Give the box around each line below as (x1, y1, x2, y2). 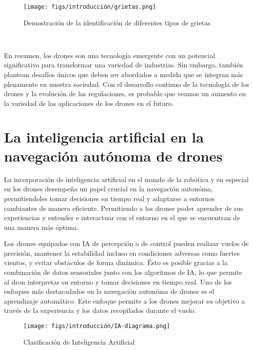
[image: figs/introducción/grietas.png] (23, 3, 156, 10)
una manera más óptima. (4, 222, 78, 232)
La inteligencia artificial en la (4, 126, 204, 146)
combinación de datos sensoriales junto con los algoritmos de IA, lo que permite (4, 267, 242, 277)
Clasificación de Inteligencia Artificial (23, 336, 135, 347)
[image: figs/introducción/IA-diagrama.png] (23, 323, 170, 330)
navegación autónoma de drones (4, 145, 223, 165)
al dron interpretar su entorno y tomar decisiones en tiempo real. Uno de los (4, 276, 232, 287)
